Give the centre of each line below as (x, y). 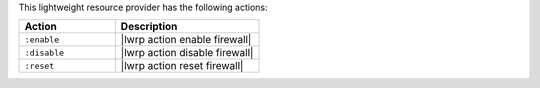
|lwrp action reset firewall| (182, 66)
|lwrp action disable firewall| (187, 53)
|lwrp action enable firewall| (186, 40)
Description (149, 27)
